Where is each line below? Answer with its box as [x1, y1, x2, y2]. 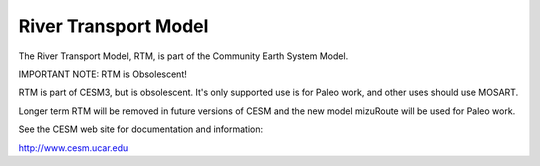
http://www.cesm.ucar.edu [18, 141, 129, 154]
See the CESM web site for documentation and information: [18, 123, 264, 135]
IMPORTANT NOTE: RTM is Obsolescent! [18, 68, 187, 80]
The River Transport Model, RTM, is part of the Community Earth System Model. [18, 50, 349, 62]
